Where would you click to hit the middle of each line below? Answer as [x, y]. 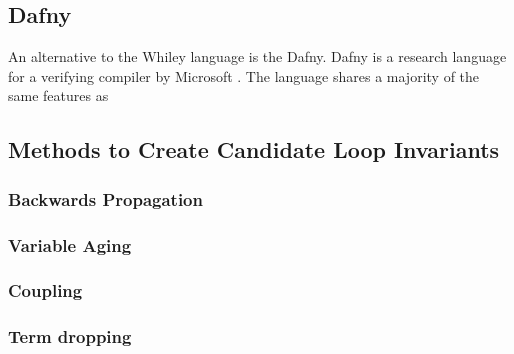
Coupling [45, 290]
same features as [58, 95]
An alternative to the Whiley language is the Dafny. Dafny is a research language [257, 56]
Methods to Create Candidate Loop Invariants [254, 149]
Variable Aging [70, 244]
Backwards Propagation [105, 198]
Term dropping [70, 336]
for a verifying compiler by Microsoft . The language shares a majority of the [244, 75]
